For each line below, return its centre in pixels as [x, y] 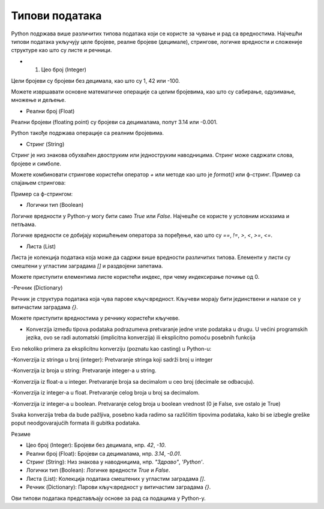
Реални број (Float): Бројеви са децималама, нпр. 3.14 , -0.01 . [103, 453]
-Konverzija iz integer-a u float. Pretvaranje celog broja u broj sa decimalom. [106, 393]
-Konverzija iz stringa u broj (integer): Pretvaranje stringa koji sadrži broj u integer [112, 360]
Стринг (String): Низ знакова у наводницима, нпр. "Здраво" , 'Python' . [115, 462]
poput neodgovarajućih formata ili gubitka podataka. [76, 423]
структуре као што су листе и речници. [61, 50]
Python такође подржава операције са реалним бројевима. [88, 133]
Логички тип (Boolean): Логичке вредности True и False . [98, 470]
